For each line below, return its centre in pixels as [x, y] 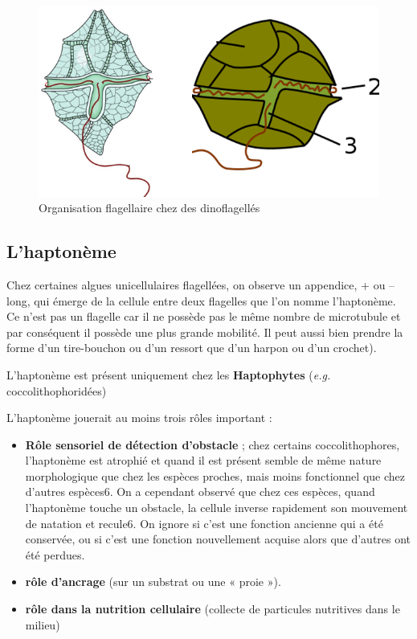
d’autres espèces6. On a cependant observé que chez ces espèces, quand [200, 492]
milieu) [43, 624]
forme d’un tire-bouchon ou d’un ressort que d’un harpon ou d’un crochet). [192, 348]
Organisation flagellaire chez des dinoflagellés [149, 208]
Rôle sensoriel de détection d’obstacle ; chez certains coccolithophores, [213, 444]
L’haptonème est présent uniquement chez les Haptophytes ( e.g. [169, 374]
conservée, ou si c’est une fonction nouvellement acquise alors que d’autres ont [218, 539]
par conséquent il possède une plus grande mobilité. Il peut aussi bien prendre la [205, 332]
